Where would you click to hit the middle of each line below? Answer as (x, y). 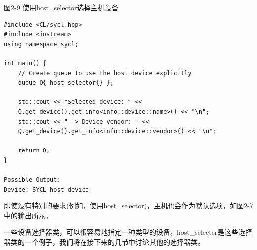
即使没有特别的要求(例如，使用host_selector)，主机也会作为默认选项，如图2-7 (128, 206)
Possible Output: (32, 180)
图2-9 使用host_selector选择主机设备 (61, 7)
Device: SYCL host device (46, 189)
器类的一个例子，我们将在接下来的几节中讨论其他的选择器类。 (104, 242)
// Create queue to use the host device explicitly (105, 73)
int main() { (25, 63)
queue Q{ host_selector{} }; (66, 83)
